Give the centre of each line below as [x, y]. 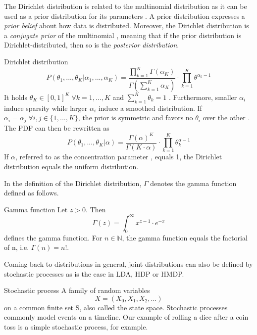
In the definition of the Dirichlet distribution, [73, 183]
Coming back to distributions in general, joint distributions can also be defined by [128, 263]
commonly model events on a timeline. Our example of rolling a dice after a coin [126, 317]
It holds [16, 97]
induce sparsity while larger [46, 108]
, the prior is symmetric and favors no [135, 118]
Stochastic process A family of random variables [77, 290]
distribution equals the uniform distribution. [71, 167]
